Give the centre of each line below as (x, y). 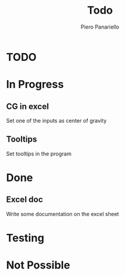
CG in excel (28, 106)
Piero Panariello (100, 27)
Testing (25, 238)
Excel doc (25, 200)
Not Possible (38, 265)
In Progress (35, 85)
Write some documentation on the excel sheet (62, 214)
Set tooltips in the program (39, 154)
